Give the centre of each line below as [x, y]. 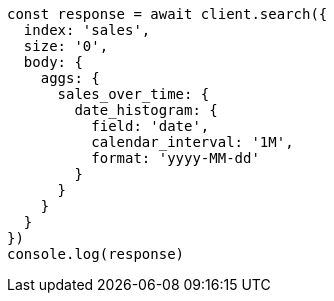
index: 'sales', [87, 30]
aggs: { [70, 78]
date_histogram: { [146, 110]
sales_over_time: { [133, 94]
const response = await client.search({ [167, 14]
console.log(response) [96, 254]
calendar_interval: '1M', [192, 142]
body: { [53, 62]
